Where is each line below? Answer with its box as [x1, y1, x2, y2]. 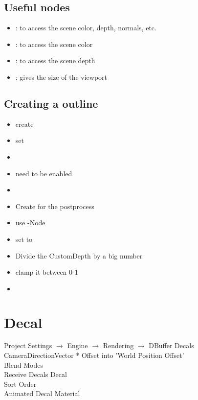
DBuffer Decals [149, 340, 194, 351]
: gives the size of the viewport [15, 71, 108, 82]
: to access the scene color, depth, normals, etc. [15, 23, 156, 33]
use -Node [15, 217, 45, 228]
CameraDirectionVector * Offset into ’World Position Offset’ [4, 350, 184, 360]
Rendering [103, 340, 134, 351]
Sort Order [4, 378, 37, 389]
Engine [67, 340, 88, 351]
